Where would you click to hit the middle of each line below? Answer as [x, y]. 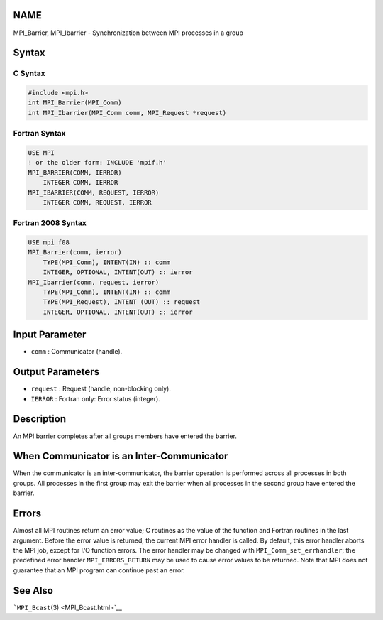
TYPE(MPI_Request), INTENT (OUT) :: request [122, 302]
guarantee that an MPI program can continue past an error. [99, 570]
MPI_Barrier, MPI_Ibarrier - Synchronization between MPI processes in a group [128, 33]
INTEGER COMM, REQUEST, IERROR [97, 202]
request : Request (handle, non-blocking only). [101, 389]
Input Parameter [50, 335]
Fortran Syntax [39, 134]
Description [40, 419]
